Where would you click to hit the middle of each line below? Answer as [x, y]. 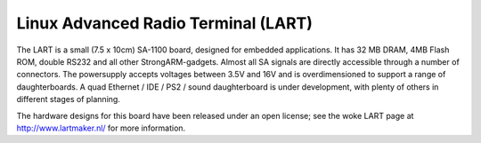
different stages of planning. [68, 99]
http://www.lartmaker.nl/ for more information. [101, 128]
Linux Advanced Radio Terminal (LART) [165, 23]
